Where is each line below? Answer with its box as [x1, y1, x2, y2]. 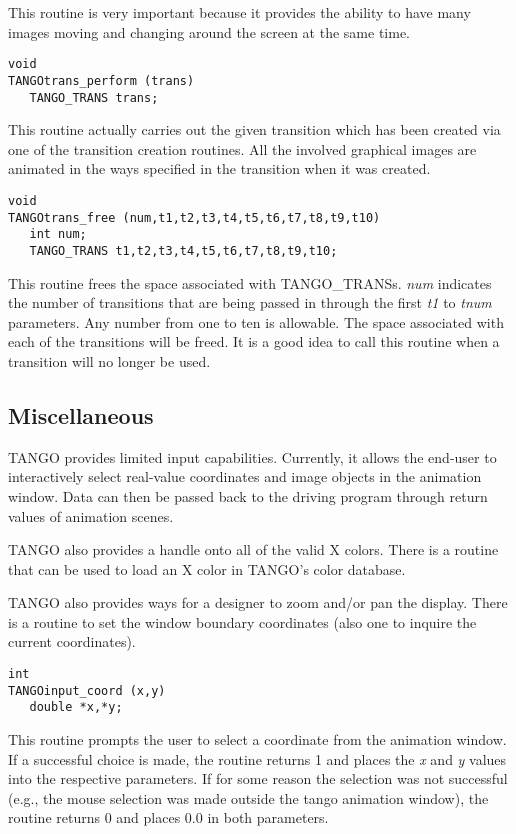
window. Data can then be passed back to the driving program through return [8, 485, 488, 506]
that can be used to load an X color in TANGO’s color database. [8, 558, 406, 579]
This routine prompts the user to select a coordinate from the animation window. [8, 729, 507, 750]
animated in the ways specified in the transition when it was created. [8, 158, 431, 179]
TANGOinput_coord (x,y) [8, 683, 166, 698]
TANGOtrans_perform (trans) [8, 73, 195, 88]
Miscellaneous [8, 399, 154, 430]
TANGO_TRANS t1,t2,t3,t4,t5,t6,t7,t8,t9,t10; [29, 243, 338, 258]
